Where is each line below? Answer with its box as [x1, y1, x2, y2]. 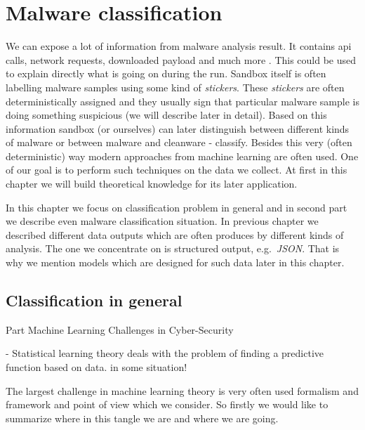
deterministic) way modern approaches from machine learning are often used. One [6, 148, 359, 163]
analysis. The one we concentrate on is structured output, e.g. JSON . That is [6, 241, 340, 256]
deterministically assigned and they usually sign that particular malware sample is [6, 93, 359, 108]
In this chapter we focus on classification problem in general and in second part [6, 200, 347, 214]
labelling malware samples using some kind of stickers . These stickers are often [6, 79, 345, 94]
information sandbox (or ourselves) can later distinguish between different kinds [6, 121, 350, 136]
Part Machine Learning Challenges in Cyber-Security [6, 322, 234, 337]
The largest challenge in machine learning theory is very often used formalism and [6, 383, 359, 398]
